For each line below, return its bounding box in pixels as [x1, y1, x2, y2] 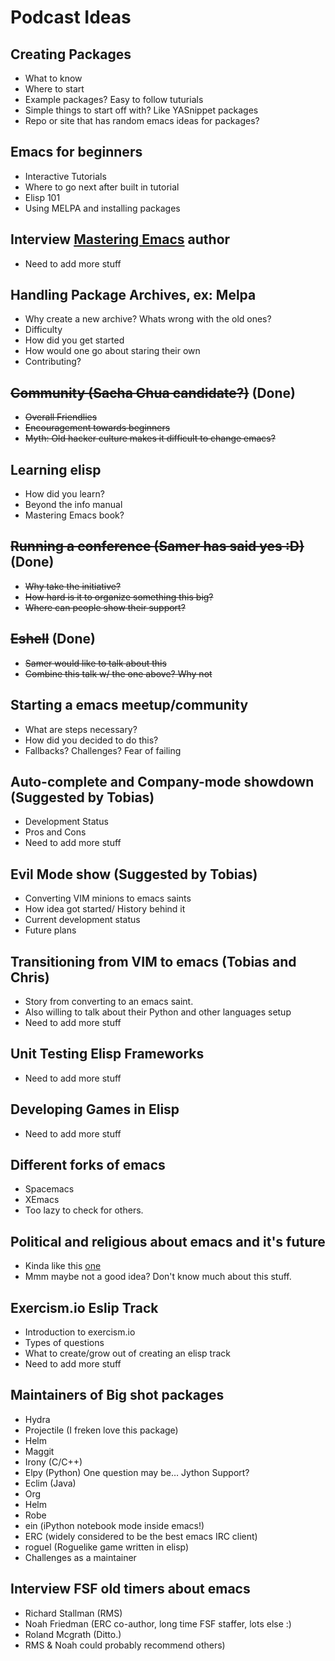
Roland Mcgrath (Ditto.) [24, 1628, 122, 1640]
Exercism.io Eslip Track [10, 1299, 159, 1316]
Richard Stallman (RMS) [24, 1607, 123, 1619]
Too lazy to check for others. [24, 1204, 144, 1216]
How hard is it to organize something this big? [24, 591, 214, 603]
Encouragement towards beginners [24, 422, 171, 434]
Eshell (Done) [10, 631, 96, 648]
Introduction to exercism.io [24, 1326, 136, 1338]
